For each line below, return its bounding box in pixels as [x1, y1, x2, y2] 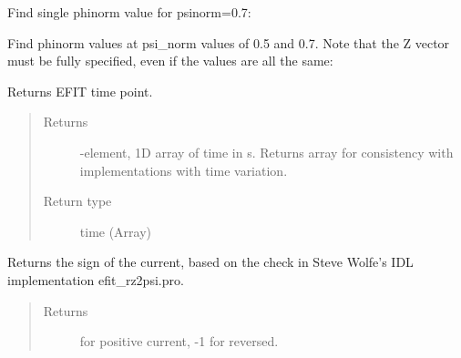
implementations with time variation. [79, 160, 288, 179]
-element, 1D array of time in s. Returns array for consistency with [79, 142, 454, 161]
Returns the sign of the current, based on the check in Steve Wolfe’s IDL [7, 252, 414, 271]
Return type [43, 191, 112, 210]
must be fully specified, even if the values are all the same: [7, 51, 333, 70]
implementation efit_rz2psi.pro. [7, 270, 184, 289]
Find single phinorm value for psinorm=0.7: [7, 3, 251, 21]
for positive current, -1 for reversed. [79, 332, 279, 351]
